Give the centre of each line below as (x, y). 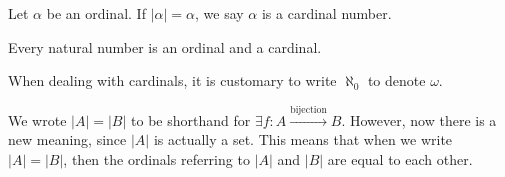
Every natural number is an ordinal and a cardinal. (165, 46)
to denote (396, 80)
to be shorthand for (191, 119)
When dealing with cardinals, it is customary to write (172, 80)
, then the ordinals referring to (156, 158)
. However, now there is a (419, 119)
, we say (219, 13)
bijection (308, 109)
